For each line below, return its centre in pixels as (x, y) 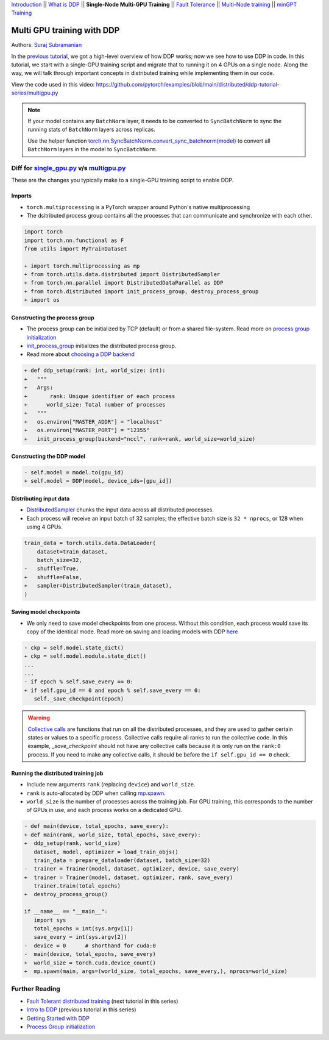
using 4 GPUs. (45, 527)
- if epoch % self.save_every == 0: (79, 682)
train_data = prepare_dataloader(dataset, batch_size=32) (122, 860)
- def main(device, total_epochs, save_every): (96, 826)
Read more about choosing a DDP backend (81, 354)
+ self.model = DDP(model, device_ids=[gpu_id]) (98, 481)
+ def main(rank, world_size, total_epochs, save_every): (112, 835)
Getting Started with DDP (58, 1018)
